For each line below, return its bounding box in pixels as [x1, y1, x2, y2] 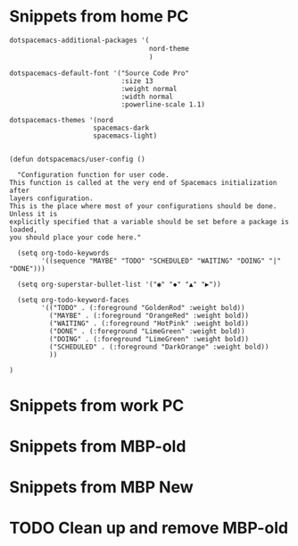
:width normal [120, 92, 174, 101]
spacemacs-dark [93, 123, 150, 132]
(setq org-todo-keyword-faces [17, 295, 129, 305]
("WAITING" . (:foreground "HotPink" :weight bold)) [48, 319, 250, 328]
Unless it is [9, 209, 58, 218]
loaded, [9, 225, 38, 234]
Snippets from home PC [9, 6, 189, 27]
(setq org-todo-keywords [17, 248, 110, 257]
